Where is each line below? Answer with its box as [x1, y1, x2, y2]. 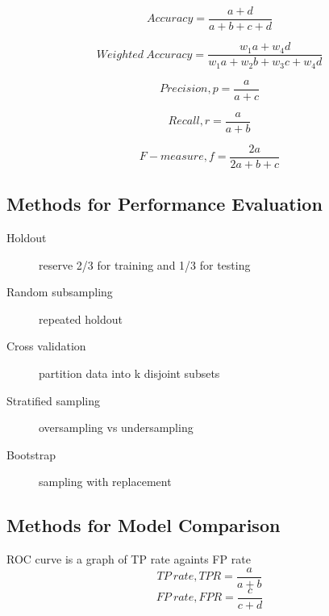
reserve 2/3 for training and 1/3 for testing [39, 256, 251, 273]
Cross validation [6, 337, 86, 354]
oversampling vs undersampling [39, 419, 194, 436]
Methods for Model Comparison [6, 513, 281, 538]
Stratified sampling [6, 392, 101, 409]
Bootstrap [6, 446, 56, 463]
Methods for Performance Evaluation [6, 191, 323, 216]
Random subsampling [6, 283, 113, 300]
